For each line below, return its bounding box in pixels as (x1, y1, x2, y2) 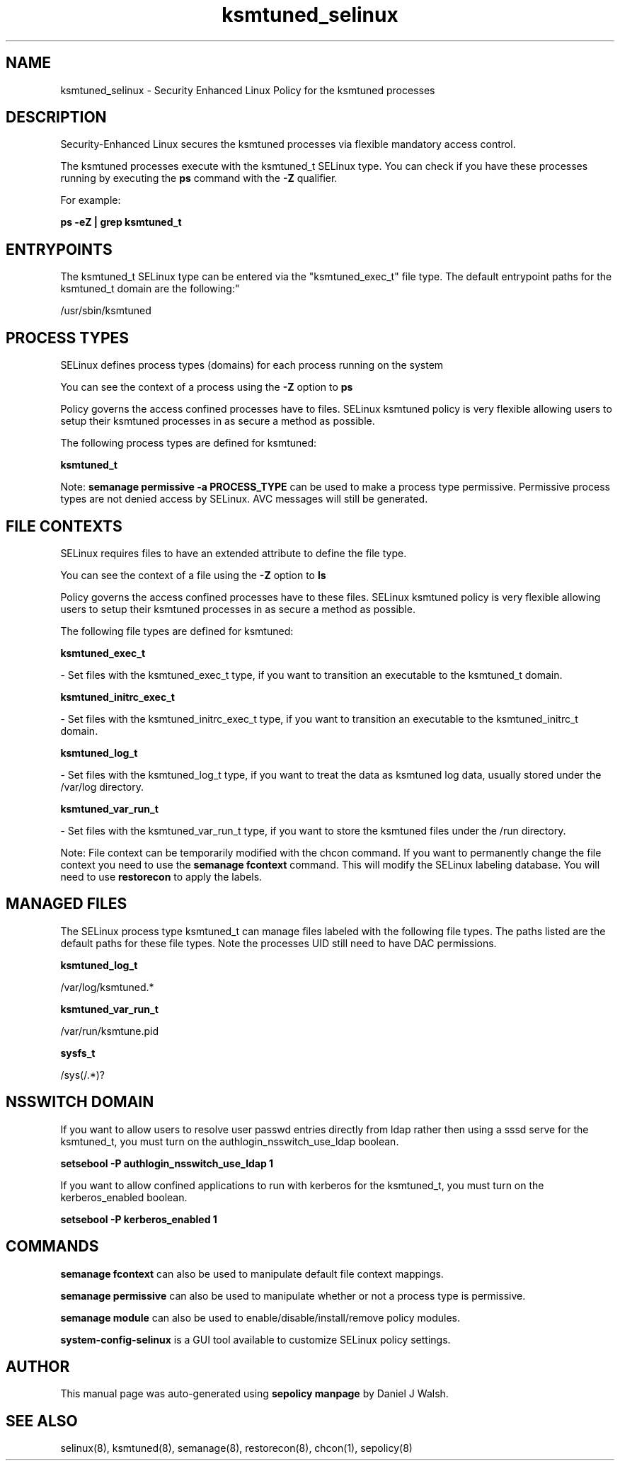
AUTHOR (6, 1357, 70, 1375)
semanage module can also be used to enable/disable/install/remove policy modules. (60, 1311, 461, 1324)
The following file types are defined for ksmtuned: (60, 624, 294, 637)
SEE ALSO (6, 1411, 78, 1430)
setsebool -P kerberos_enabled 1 (60, 1213, 217, 1225)
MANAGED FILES (6, 895, 127, 913)
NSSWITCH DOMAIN (6, 1093, 154, 1111)
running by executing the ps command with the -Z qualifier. (60, 172, 338, 185)
